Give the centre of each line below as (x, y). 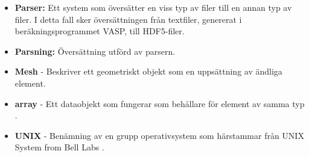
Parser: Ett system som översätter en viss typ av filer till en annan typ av (153, 7)
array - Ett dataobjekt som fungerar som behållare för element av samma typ (160, 103)
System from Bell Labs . (59, 147)
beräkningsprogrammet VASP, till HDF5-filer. (100, 31)
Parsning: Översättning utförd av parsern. (95, 51)
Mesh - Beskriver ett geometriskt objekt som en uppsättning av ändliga (148, 71)
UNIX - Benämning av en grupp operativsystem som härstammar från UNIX (159, 135)
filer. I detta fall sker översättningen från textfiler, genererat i (128, 19)
